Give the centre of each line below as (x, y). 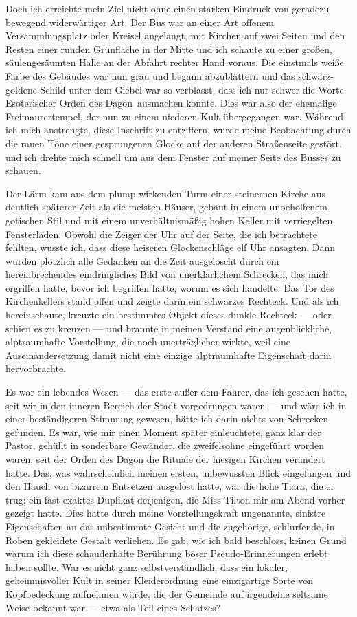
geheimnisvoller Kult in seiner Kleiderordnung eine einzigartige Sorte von (160, 580)
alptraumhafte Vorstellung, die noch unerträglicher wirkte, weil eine (148, 342)
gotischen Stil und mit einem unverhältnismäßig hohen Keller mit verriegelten (169, 220)
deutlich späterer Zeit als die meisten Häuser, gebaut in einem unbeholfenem (167, 207)
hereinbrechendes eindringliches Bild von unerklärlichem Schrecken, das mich (167, 274)
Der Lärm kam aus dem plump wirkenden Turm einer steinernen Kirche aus (165, 193)
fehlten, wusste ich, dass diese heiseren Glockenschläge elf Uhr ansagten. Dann (171, 247)
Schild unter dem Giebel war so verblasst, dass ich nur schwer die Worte (192, 89)
